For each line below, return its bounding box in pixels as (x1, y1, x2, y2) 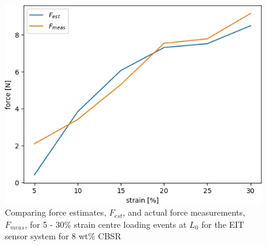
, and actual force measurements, (123, 206, 245, 219)
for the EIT (201, 217, 245, 230)
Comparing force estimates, (5, 206, 107, 219)
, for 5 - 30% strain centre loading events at (24, 217, 187, 230)
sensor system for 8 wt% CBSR (5, 230, 121, 242)
